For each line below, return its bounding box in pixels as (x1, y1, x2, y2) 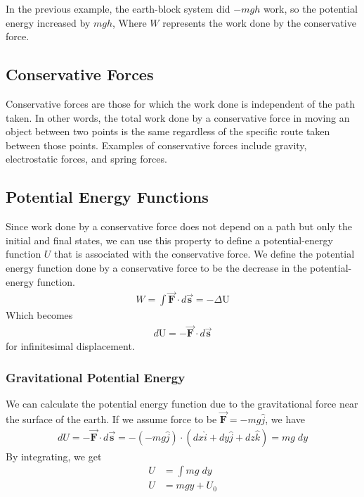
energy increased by (6, 15, 91, 30)
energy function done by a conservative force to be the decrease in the (6, 260, 307, 275)
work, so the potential (263, 1, 358, 15)
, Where (112, 15, 147, 30)
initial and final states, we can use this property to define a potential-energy (6, 232, 333, 247)
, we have (265, 411, 306, 426)
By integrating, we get (6, 448, 102, 463)
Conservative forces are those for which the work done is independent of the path (6, 96, 356, 111)
